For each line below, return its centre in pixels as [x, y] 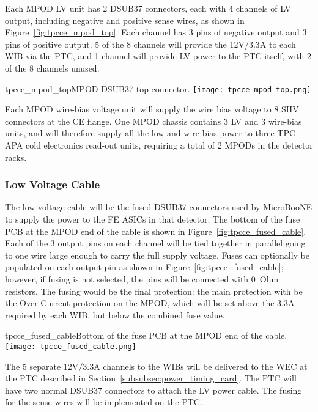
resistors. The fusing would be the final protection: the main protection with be [154, 291]
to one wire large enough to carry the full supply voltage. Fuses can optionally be [157, 255]
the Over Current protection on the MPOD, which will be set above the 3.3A [150, 303]
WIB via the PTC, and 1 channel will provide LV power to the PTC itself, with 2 [158, 56]
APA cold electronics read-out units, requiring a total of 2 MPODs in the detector [159, 145]
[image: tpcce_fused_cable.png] [71, 346]
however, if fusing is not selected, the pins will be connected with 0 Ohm [142, 278]
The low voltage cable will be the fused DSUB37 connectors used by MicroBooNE [158, 207]
